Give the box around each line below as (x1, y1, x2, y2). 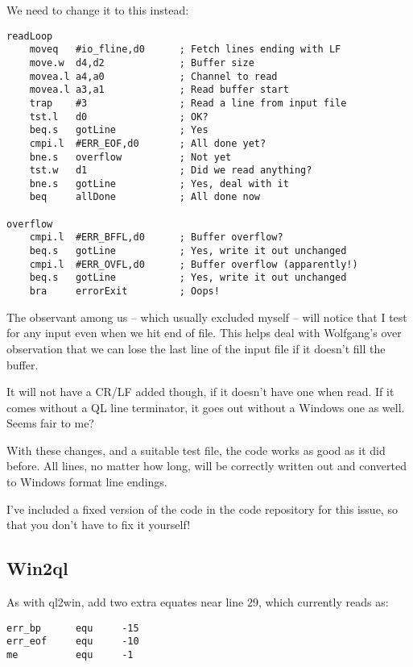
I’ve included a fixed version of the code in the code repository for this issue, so (6, 500, 398, 517)
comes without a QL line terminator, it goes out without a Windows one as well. (6, 398, 405, 415)
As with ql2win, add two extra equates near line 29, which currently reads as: (6, 594, 389, 611)
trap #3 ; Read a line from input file (29, 97, 347, 109)
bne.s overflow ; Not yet (29, 151, 232, 163)
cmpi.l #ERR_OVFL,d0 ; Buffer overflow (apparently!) (29, 258, 358, 270)
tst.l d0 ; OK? (29, 110, 209, 123)
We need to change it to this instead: (6, 2, 189, 18)
